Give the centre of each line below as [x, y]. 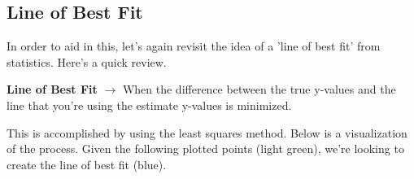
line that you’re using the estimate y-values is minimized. [149, 105]
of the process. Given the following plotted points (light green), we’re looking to [205, 148]
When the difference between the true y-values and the [259, 89]
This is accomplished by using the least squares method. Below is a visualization [207, 132]
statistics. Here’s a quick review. [87, 61]
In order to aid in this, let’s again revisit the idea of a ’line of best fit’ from [194, 46]
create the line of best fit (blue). [87, 164]
